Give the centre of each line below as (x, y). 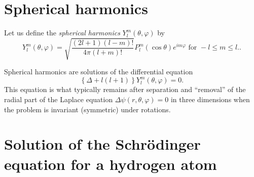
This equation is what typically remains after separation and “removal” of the (125, 89)
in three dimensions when (210, 99)
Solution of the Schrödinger (102, 144)
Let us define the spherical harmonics (62, 33)
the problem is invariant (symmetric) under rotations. (87, 109)
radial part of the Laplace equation (59, 99)
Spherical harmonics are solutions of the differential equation (99, 72)
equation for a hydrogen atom (111, 164)
